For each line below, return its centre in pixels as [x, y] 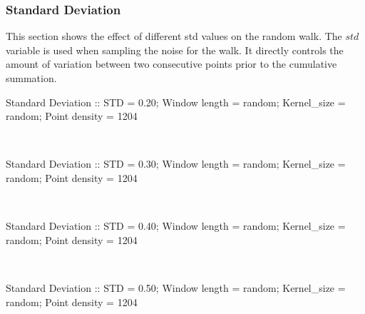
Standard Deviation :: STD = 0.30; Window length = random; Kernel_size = [176, 164]
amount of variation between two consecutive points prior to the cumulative [171, 64]
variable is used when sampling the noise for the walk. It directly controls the [175, 50]
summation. [31, 78]
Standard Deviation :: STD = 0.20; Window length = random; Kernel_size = [176, 102]
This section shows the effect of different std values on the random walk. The [174, 36]
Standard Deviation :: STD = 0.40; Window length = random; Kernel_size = [176, 226]
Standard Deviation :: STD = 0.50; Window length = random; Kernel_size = [176, 287]
